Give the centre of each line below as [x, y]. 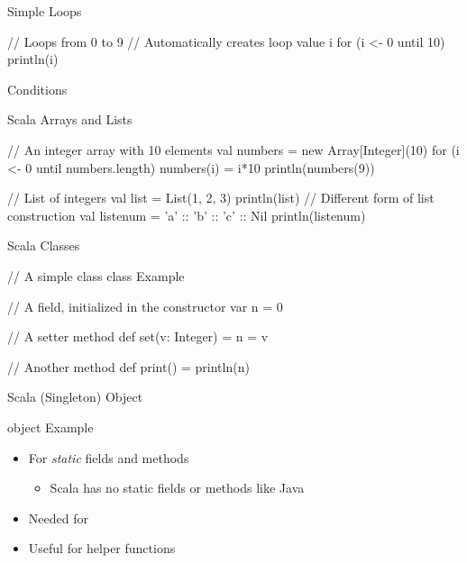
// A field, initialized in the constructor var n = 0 [145, 306]
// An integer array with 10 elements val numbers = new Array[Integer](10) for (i [233, 149]
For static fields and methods [109, 457]
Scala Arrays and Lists [70, 119]
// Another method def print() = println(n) [128, 366]
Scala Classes [44, 245]
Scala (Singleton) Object [75, 397]
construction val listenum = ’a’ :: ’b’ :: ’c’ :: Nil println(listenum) [187, 215]
